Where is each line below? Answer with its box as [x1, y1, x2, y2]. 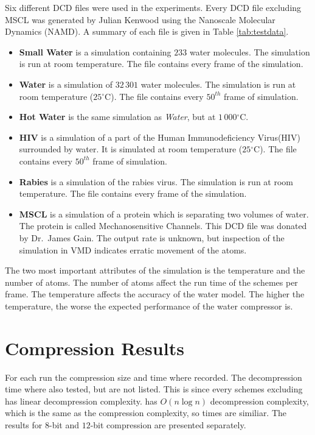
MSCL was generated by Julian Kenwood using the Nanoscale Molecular [5, 13, 275, 26]
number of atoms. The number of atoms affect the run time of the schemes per [5, 275, 298, 288]
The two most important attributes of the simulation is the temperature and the [5, 264, 305, 277]
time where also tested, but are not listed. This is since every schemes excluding [5, 383, 303, 395]
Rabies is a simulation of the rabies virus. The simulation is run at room [19, 175, 293, 188]
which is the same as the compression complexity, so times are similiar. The [5, 406, 287, 419]
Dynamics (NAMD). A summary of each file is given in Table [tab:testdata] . [5, 25, 289, 38]
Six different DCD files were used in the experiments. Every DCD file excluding [5, 1, 302, 13]
